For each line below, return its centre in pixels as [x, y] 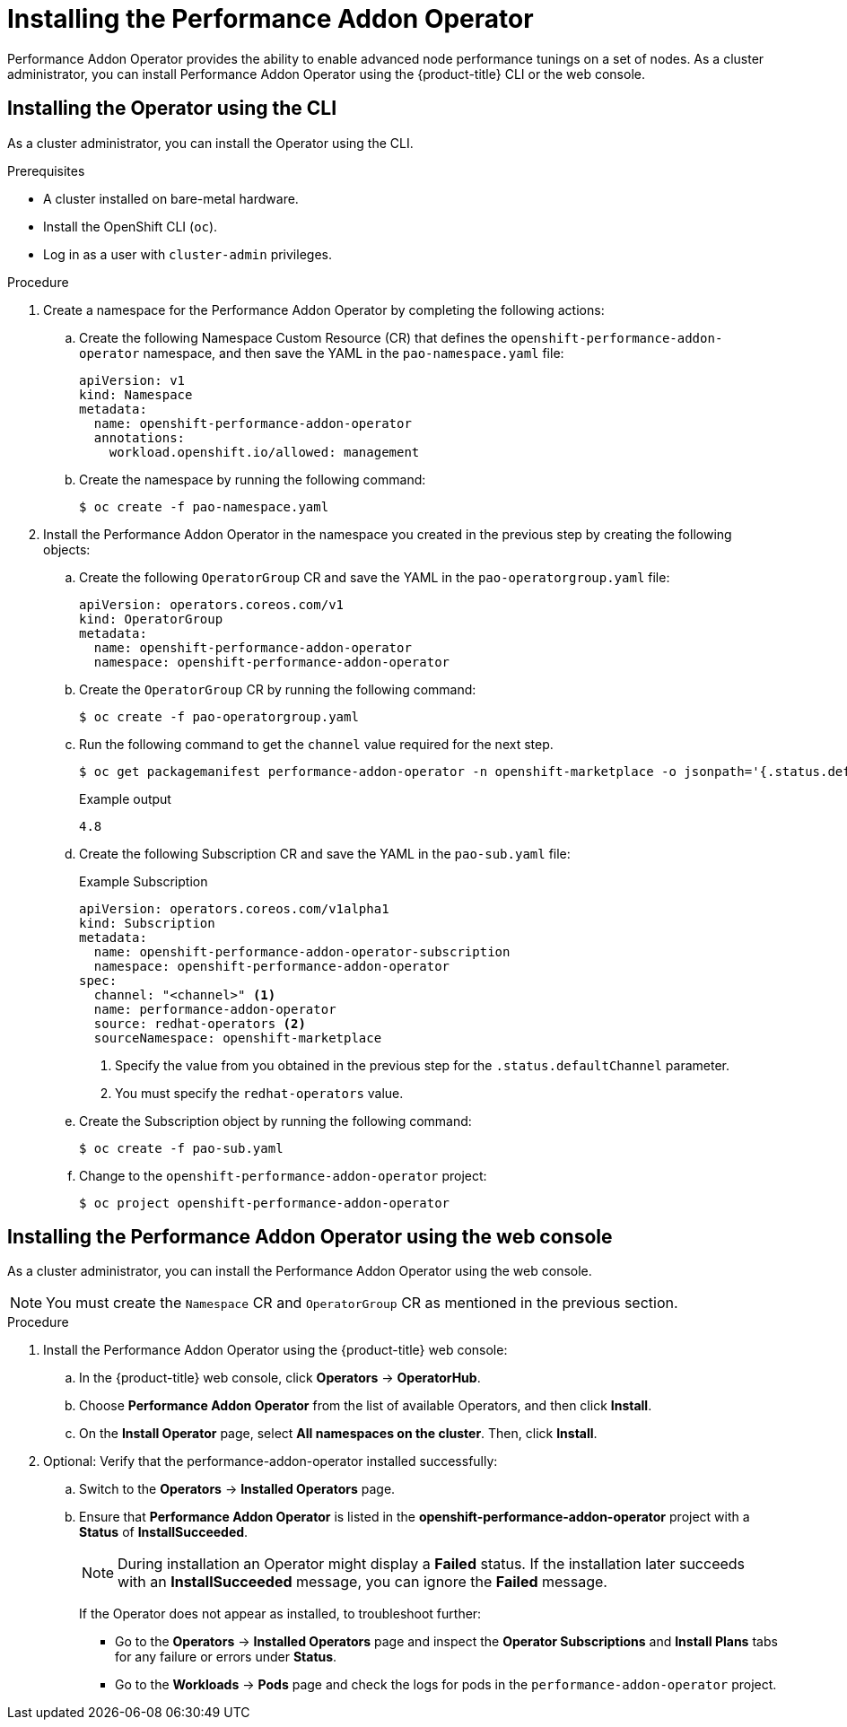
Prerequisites [46, 170]
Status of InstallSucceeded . [164, 1532]
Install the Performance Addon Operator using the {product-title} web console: [275, 1350]
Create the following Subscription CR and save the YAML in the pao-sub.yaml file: [325, 853]
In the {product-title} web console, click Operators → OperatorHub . [280, 1378]
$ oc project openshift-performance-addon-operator [265, 1203]
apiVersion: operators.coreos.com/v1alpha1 [234, 908]
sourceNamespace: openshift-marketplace [238, 1038]
